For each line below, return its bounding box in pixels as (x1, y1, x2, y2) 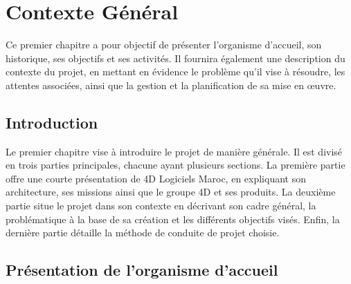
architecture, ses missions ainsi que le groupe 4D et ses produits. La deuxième (6, 184, 336, 199)
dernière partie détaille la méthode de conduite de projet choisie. (6, 225, 280, 240)
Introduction (6, 111, 98, 133)
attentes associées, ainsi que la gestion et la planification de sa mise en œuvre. (6, 77, 336, 92)
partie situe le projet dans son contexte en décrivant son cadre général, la (6, 198, 316, 213)
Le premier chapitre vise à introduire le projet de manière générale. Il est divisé (6, 144, 343, 158)
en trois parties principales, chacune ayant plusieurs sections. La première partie (6, 158, 345, 172)
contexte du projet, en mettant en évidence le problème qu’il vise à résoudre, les (6, 64, 345, 79)
